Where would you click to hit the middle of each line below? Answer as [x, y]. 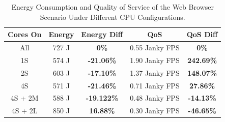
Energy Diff [102, 34]
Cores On [25, 34]
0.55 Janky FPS [155, 48]
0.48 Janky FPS [155, 98]
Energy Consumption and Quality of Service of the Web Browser [112, 7]
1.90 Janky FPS [155, 60]
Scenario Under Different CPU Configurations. [112, 17]
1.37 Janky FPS [155, 72]
